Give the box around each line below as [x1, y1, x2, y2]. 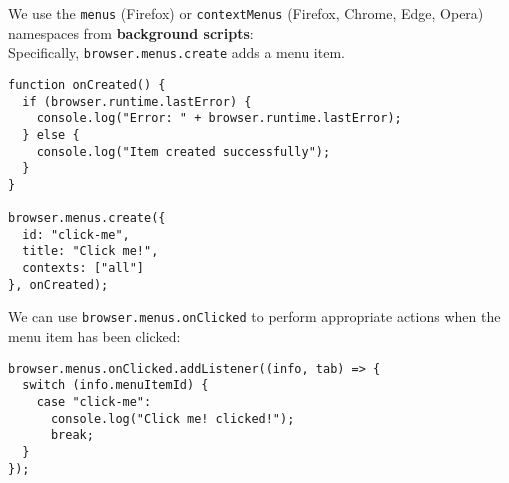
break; [50, 428, 94, 443]
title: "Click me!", [22, 244, 159, 259]
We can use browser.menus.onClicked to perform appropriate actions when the [8, 306, 501, 327]
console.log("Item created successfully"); [36, 144, 331, 159]
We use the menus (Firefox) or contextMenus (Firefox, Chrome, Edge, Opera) [8, 3, 484, 23]
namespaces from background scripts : [8, 22, 254, 43]
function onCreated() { [8, 77, 166, 92]
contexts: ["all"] [22, 261, 145, 276]
